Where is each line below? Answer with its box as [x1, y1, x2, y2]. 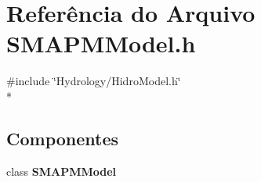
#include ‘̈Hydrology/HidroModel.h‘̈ [6, 73, 181, 89]
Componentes [6, 126, 119, 150]
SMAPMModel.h [6, 27, 196, 59]
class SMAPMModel [6, 162, 117, 179]
